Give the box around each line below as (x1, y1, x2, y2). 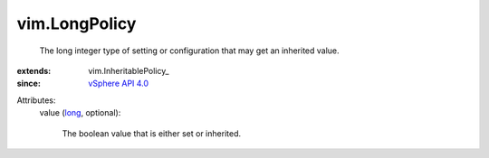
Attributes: (16, 95, 56, 106)
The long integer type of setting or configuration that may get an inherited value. (39, 45, 340, 56)
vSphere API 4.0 (88, 78, 149, 89)
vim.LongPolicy (16, 14, 137, 33)
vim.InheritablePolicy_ (88, 65, 169, 76)
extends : (16, 65, 52, 76)
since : (16, 78, 41, 89)
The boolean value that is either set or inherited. (62, 127, 242, 139)
